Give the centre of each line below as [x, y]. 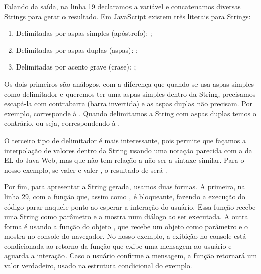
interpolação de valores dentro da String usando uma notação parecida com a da [128, 150]
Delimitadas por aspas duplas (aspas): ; [77, 50]
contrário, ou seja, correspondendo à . [62, 123]
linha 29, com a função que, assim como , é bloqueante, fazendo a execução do [125, 196]
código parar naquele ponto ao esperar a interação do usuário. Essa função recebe [130, 206]
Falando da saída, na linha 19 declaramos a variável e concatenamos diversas [122, 6]
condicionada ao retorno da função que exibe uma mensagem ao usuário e [118, 246]
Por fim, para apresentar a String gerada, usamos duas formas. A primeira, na [125, 187]
